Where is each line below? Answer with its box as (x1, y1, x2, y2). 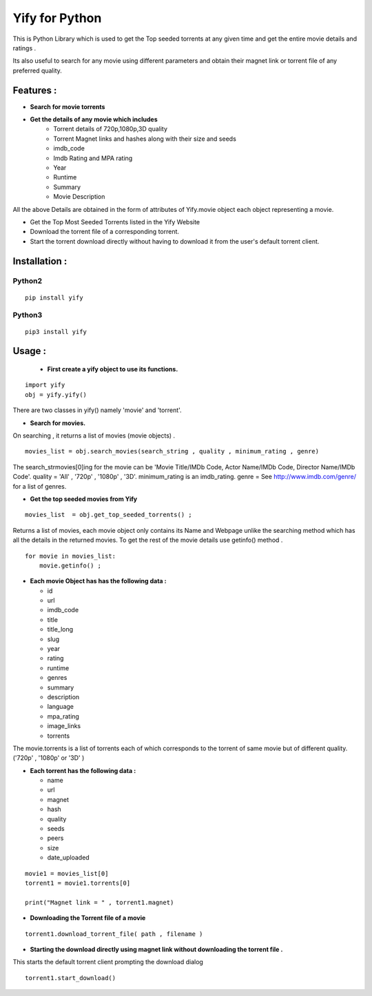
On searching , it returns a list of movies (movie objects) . (12, 431, 176, 440)
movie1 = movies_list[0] (25, 870, 109, 877)
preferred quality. (12, 66, 62, 75)
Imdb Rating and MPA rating (53, 154, 133, 162)
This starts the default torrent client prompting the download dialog (12, 958, 203, 966)
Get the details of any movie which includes (30, 115, 158, 124)
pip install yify (25, 293, 83, 302)
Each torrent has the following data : (30, 766, 136, 774)
